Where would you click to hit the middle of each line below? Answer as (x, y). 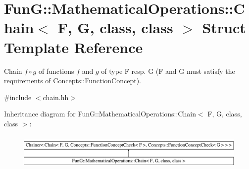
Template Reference (74, 47)
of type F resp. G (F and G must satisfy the (168, 71)
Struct (224, 28)
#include (18, 97)
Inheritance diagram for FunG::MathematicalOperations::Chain (100, 114)
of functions (56, 71)
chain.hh (56, 97)
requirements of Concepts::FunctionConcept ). (73, 81)
